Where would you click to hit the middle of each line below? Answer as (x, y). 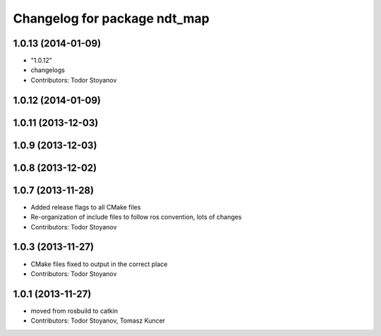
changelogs (48, 70)
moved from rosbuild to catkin (74, 311)
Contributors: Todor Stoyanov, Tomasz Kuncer (98, 320)
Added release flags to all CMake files (86, 207)
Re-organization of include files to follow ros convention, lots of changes (136, 217)
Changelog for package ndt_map (111, 18)
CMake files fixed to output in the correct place (99, 264)
